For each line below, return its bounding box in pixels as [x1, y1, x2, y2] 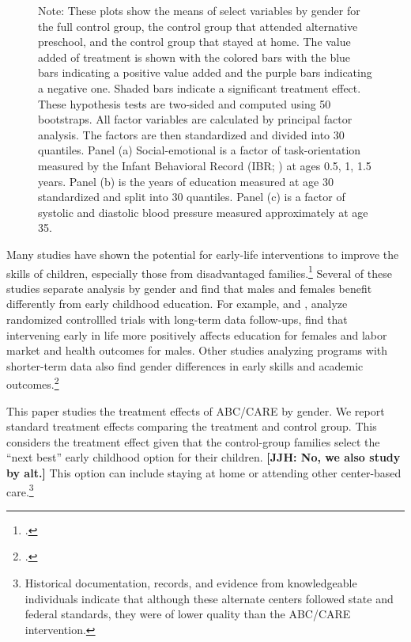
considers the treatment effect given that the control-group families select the [6, 433, 380, 450]
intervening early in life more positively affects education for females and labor [6, 326, 387, 343]
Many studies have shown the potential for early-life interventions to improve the [6, 245, 399, 262]
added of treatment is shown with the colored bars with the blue [38, 48, 351, 65]
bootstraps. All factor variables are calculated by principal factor [38, 111, 353, 127]
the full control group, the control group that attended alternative [38, 17, 358, 34]
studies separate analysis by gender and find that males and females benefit [6, 279, 372, 296]
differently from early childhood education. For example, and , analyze [6, 295, 348, 312]
